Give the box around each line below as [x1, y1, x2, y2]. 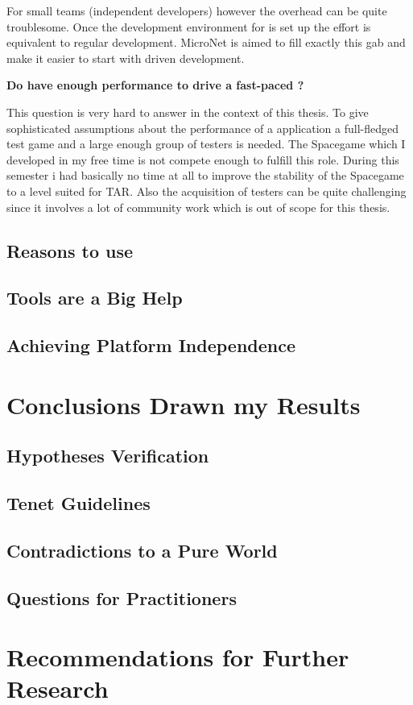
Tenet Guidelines [6, 491, 151, 516]
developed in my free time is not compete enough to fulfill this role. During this [6, 151, 399, 168]
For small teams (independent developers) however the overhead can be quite [6, 2, 387, 19]
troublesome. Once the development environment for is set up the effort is [6, 18, 371, 35]
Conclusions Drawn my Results [6, 388, 361, 421]
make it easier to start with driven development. [6, 49, 245, 66]
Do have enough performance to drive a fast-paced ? [6, 77, 304, 93]
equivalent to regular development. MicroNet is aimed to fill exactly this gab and [6, 34, 406, 51]
